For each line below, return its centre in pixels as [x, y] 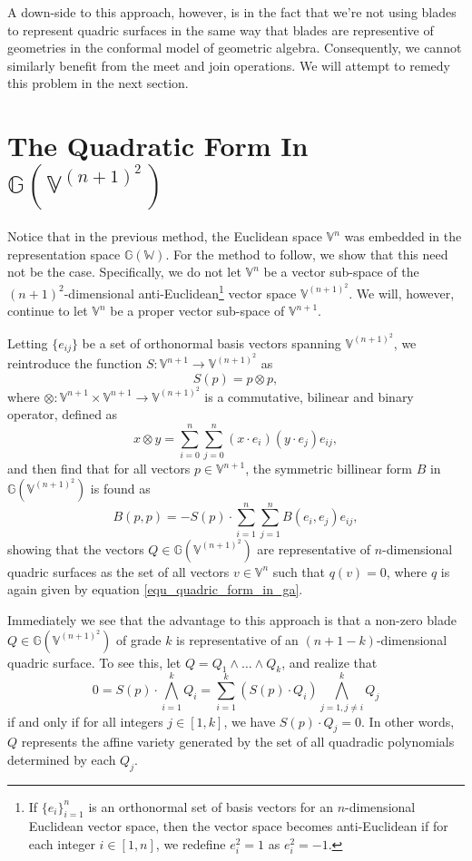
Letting [28, 342]
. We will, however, [402, 293]
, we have [250, 721]
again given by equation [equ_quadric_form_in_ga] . [155, 589]
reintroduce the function [75, 363]
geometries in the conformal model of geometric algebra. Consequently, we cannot [235, 48]
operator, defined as [63, 414]
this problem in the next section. [98, 83]
